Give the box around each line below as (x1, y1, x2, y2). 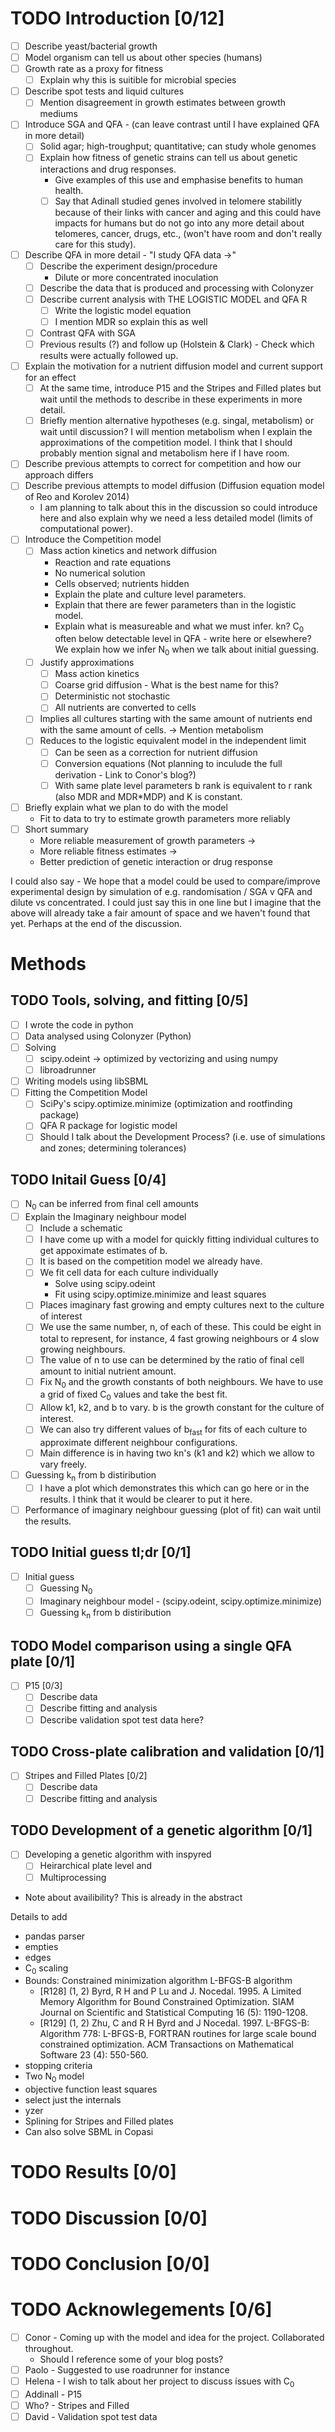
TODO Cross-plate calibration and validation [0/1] (10, 1743, 325, 1760)
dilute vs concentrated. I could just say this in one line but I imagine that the (10, 896, 322, 908)
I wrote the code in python (24, 1018, 134, 1031)
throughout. (24, 2342, 74, 2354)
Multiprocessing (39, 1871, 107, 1883)
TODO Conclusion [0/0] (10, 2252, 210, 2275)
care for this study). (54, 238, 137, 250)
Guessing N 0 (39, 1582, 93, 1596)
